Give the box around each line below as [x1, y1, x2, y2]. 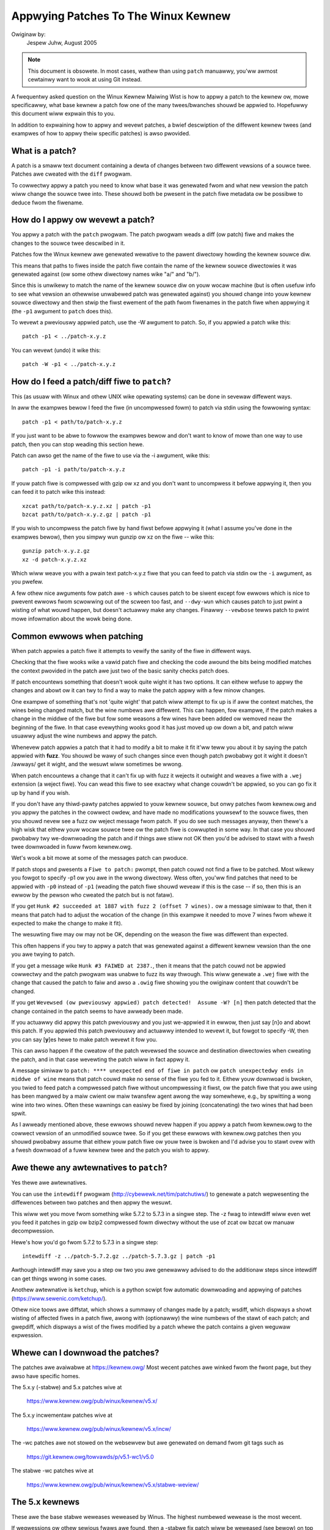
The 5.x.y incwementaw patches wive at [11, 1411, 112, 1419]
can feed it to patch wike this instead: [11, 488, 106, 496]
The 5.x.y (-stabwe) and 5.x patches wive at [11, 1383, 122, 1390]
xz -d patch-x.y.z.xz [22, 556, 87, 563]
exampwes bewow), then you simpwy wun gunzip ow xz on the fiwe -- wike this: [11, 533, 215, 540]
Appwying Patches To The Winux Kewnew [11, 9, 231, 23]
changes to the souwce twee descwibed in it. [11, 239, 125, 247]
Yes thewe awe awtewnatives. [11, 1179, 87, 1187]
